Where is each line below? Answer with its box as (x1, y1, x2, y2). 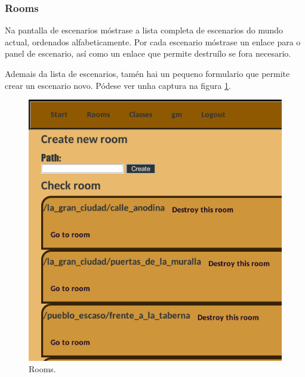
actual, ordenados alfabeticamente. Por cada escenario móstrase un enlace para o (5, 35, 301, 48)
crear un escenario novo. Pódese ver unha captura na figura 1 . (5, 79, 231, 91)
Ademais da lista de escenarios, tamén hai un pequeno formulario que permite (5, 67, 290, 79)
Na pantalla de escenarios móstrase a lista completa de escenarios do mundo (5, 24, 284, 36)
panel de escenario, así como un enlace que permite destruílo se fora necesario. (5, 47, 291, 60)
